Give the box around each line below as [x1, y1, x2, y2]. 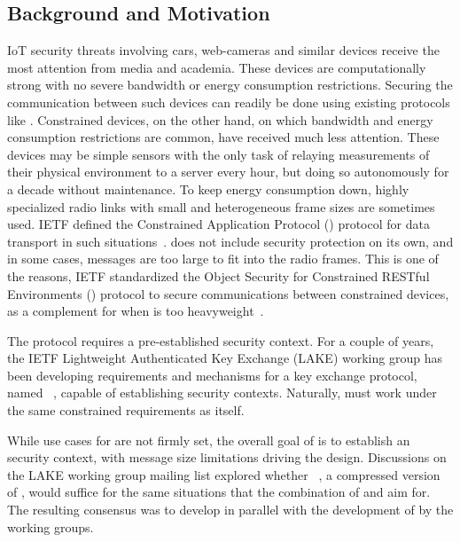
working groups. [7, 517, 94, 536]
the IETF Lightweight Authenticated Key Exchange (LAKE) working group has [7, 349, 442, 367]
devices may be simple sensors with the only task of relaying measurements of [7, 145, 430, 163]
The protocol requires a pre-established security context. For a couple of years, [7, 331, 434, 350]
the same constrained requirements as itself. [7, 401, 245, 420]
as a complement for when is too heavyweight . [7, 302, 264, 320]
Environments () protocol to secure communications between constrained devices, [7, 284, 449, 302]
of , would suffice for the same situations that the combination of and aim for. [7, 483, 431, 501]
